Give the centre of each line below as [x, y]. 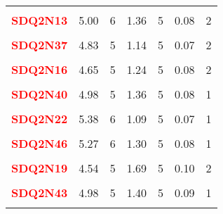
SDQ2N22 [40, 119]
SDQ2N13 [40, 20]
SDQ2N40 [40, 94]
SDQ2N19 [40, 168]
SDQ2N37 [40, 45]
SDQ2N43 [40, 193]
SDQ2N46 [40, 143]
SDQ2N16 [40, 69]
